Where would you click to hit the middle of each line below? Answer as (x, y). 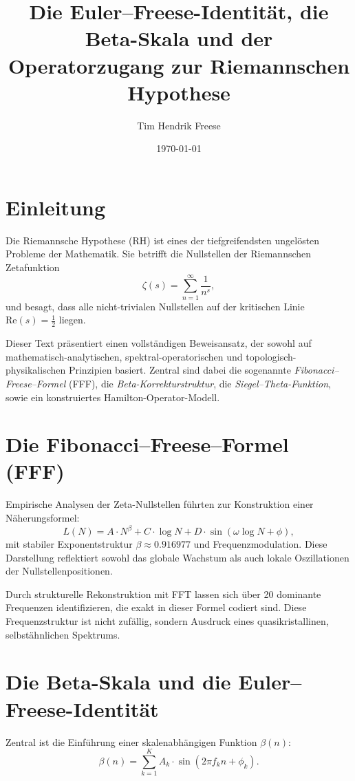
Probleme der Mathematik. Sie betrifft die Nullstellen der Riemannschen (159, 254)
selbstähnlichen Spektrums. (63, 634)
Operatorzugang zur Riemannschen (179, 65)
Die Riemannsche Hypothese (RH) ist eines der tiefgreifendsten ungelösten (163, 240)
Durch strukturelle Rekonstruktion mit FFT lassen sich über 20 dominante (163, 593)
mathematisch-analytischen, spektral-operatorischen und (124, 356)
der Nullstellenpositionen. (59, 571)
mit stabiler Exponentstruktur (69, 544)
